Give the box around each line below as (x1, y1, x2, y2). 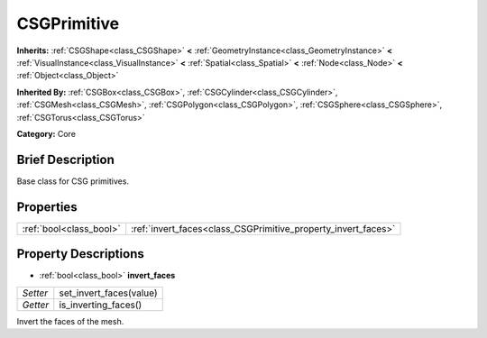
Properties (16, 199, 78, 215)
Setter (22, 287, 49, 299)
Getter (22, 298, 50, 311)
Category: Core (16, 128, 77, 139)
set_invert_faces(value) (59, 287, 158, 299)
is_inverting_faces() (59, 298, 142, 311)
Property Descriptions (16, 246, 144, 261)
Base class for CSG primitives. (16, 176, 130, 187)
